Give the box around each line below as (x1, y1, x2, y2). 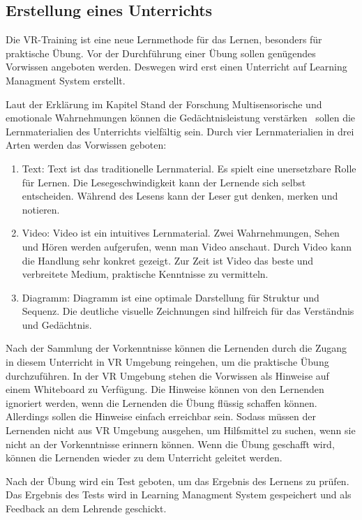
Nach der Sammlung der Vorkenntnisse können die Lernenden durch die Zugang (6, 341, 347, 355)
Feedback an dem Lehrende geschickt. (6, 501, 167, 516)
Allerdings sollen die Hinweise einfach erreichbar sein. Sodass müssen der (6, 409, 316, 424)
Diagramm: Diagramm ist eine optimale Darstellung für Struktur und (22, 290, 319, 304)
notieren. (22, 202, 60, 216)
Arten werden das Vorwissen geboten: (6, 138, 167, 152)
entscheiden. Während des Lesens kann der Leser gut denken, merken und (22, 188, 338, 203)
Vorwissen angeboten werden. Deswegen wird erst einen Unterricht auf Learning (6, 59, 347, 74)
